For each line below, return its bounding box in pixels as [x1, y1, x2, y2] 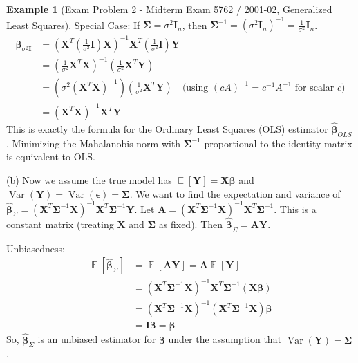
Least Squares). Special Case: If [6, 17, 140, 32]
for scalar [294, 83, 335, 93]
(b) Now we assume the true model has [6, 172, 172, 187]
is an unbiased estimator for [37, 332, 156, 346]
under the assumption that [168, 332, 282, 346]
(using [182, 83, 209, 93]
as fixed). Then [158, 216, 223, 231]
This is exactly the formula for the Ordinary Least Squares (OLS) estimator [6, 121, 328, 136]
